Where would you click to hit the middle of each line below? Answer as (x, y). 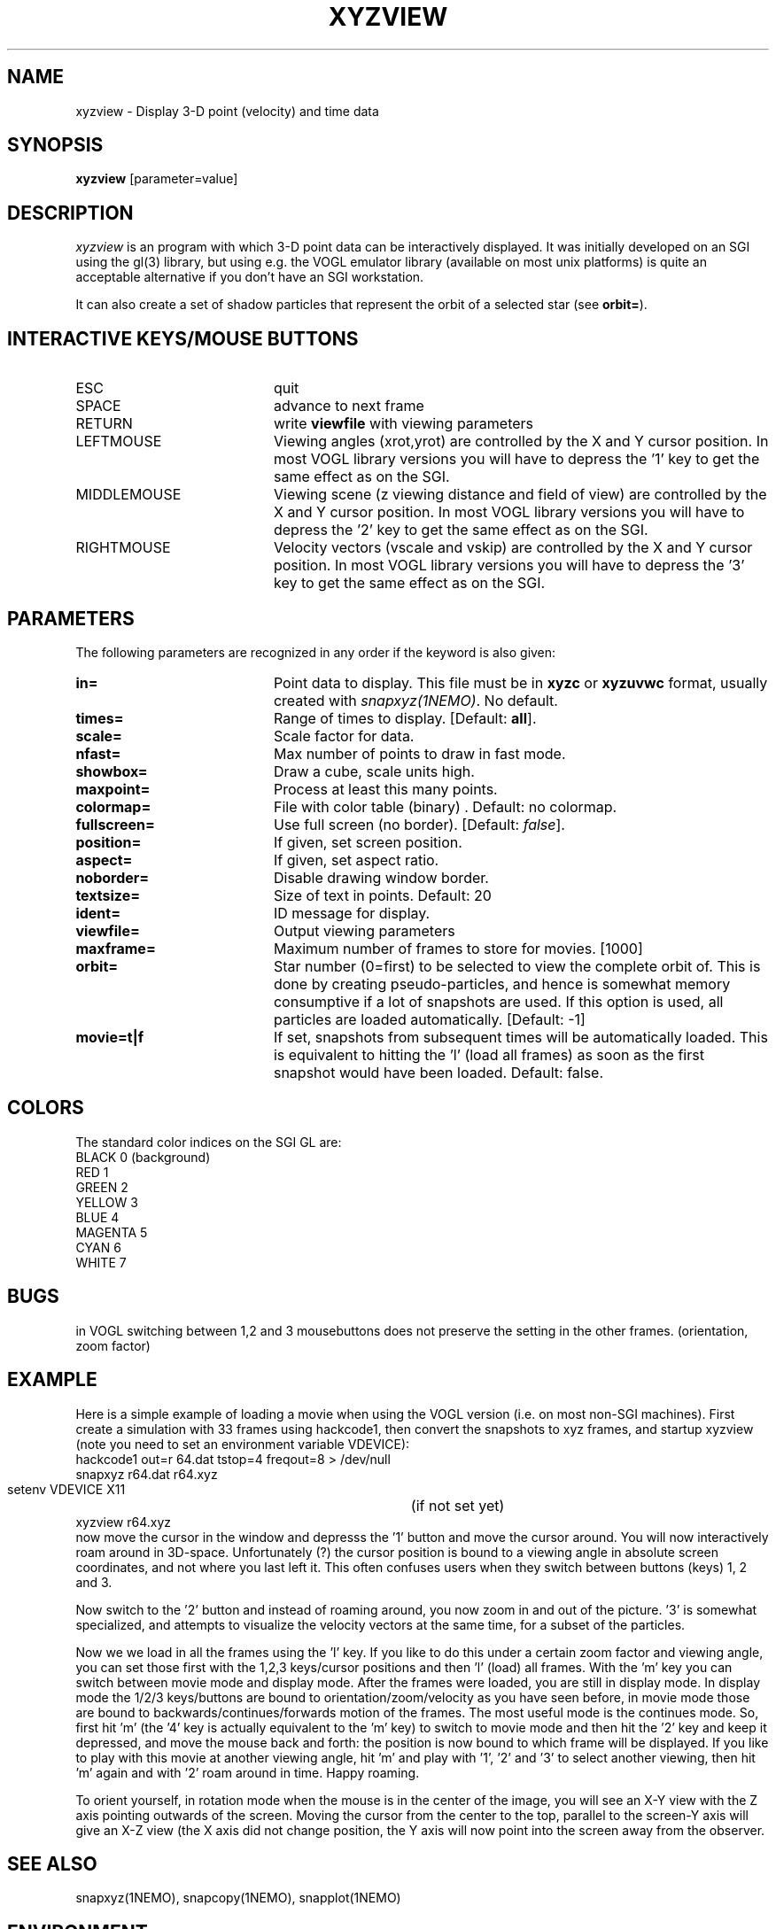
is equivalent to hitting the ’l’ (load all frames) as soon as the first (489, 1054)
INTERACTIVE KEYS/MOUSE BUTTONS (183, 338)
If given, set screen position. (368, 842)
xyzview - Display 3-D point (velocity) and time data (227, 111)
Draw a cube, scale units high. (374, 771)
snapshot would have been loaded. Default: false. (438, 1072)
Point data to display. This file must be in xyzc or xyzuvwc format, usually (520, 682)
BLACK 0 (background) (143, 1157)
